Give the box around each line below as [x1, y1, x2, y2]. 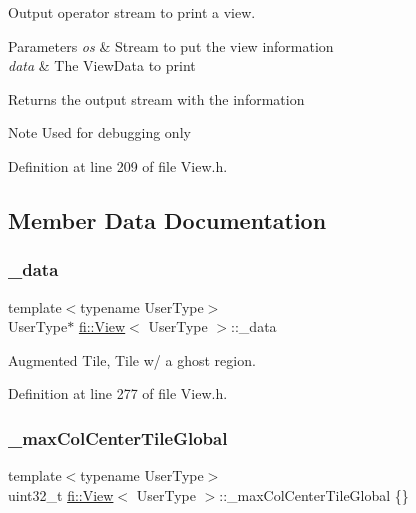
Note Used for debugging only [8, 122, 191, 143]
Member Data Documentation [8, 204, 327, 235]
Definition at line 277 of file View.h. [8, 383, 228, 404]
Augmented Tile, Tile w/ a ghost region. [8, 349, 256, 370]
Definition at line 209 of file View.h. [8, 155, 228, 176]
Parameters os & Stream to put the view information [8, 35, 334, 56]
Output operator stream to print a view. [8, 2, 256, 22]
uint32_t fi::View [8, 484, 114, 505]
